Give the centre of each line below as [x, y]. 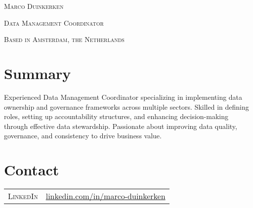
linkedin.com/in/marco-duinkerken [105, 196]
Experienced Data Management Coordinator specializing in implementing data [123, 97]
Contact [32, 170]
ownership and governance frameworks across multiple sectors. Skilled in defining [126, 106]
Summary [38, 73]
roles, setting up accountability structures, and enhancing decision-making [116, 116]
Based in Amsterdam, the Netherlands [64, 39]
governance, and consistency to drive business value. [83, 136]
